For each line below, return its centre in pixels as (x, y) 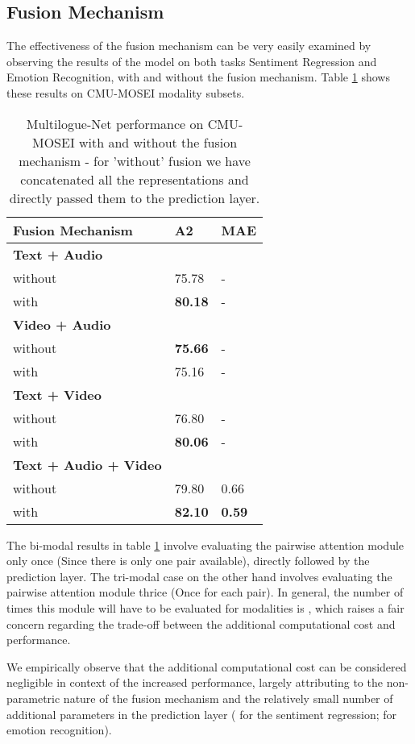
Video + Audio (62, 324)
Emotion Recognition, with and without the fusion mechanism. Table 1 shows (198, 77)
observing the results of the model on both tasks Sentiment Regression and (192, 61)
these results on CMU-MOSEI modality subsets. (126, 92)
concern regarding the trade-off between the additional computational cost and (201, 623)
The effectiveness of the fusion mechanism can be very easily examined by (189, 46)
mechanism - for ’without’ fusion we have (135, 160)
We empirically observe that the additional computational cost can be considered (207, 666)
